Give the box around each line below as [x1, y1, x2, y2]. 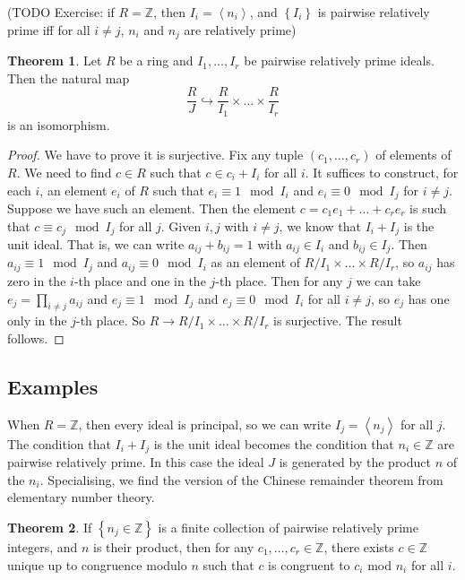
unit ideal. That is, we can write [7, 235, 185, 254]
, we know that [279, 216, 361, 235]
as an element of [211, 253, 301, 272]
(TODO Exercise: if [7, 3, 115, 21]
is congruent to [268, 555, 350, 574]
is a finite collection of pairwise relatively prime [158, 517, 418, 536]
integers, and [7, 537, 78, 556]
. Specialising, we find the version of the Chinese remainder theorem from [39, 470, 443, 489]
